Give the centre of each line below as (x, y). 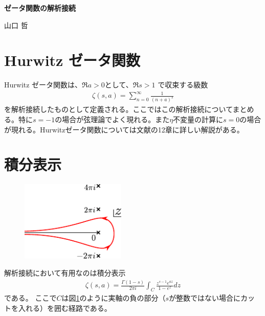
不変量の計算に (198, 119)
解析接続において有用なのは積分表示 (65, 273)
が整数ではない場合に (205, 297)
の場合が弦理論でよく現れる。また (112, 119)
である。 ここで (30, 297)
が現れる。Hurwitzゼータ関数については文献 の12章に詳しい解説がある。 (124, 129)
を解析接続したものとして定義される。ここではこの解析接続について (118, 109)
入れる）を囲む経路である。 (65, 308)
